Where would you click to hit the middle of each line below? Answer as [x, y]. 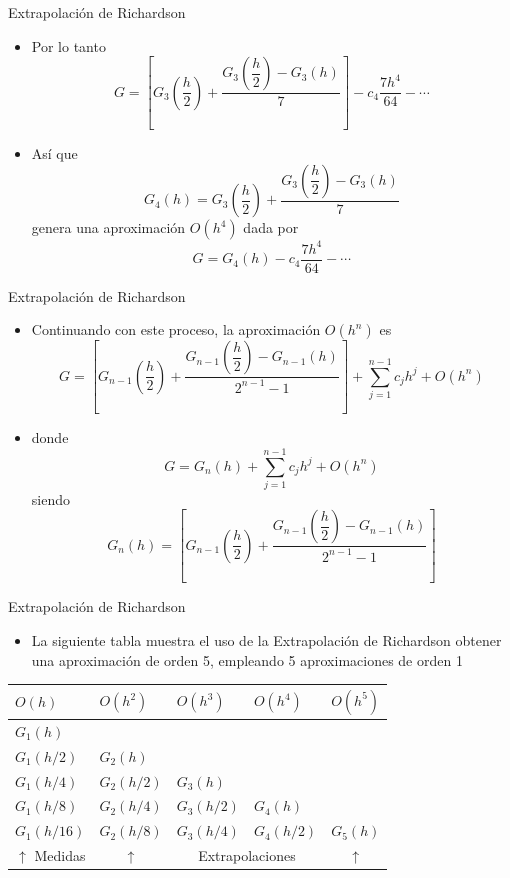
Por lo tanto [68, 45]
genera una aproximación [108, 227]
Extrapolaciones [247, 855]
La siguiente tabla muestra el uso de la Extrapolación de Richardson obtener [266, 639]
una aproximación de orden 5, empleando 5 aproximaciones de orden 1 [247, 659]
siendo [50, 498]
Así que [54, 153]
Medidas [60, 855]
